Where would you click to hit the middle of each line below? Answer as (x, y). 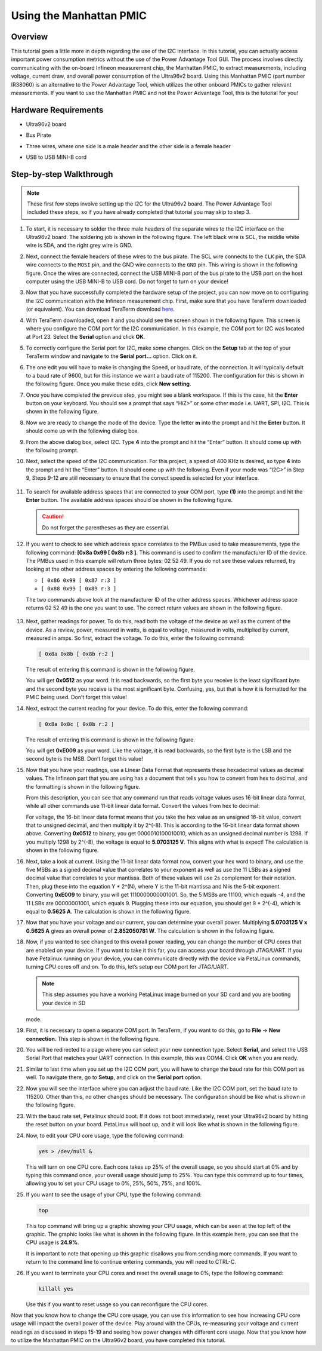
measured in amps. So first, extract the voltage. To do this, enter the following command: (135, 638)
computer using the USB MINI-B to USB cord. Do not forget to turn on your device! (127, 281)
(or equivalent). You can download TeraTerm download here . (100, 309)
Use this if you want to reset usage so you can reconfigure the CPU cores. (117, 1304)
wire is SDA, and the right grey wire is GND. (79, 246)
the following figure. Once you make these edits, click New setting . (109, 384)
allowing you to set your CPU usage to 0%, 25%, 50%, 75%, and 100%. (114, 1184)
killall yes (56, 1289)
